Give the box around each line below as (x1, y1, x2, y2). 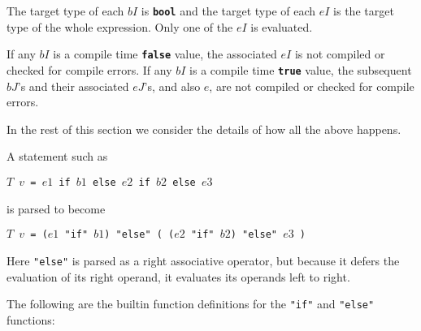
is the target (333, 2, 394, 19)
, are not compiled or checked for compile (209, 77, 414, 94)
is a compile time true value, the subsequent (189, 61, 412, 78)
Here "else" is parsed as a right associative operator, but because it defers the (7, 251, 400, 269)
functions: (7, 311, 55, 328)
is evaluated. (250, 18, 313, 35)
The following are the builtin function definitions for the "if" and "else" (7, 295, 375, 312)
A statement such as (7, 148, 108, 165)
